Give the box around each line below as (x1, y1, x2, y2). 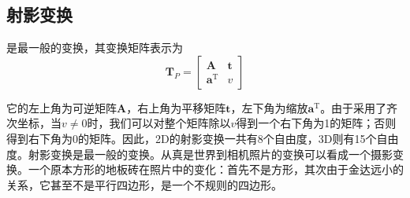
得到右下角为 (6, 130, 73, 146)
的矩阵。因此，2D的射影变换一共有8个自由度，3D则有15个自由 (78, 130, 399, 146)
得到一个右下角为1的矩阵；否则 (236, 115, 397, 131)
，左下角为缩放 (230, 99, 308, 115)
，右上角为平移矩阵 (126, 99, 226, 115)
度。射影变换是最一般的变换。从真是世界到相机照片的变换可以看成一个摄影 (6, 145, 393, 162)
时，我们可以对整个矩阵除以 (87, 115, 231, 131)
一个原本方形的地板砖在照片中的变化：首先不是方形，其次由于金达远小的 (28, 161, 404, 178)
